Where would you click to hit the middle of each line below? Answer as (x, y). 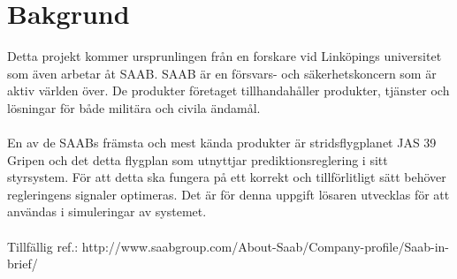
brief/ (23, 264)
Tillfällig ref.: (43, 246)
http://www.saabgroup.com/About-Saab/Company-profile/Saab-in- (266, 246)
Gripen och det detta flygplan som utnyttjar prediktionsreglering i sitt (198, 159)
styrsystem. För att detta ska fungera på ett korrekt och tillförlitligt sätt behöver (227, 177)
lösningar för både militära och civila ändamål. (134, 107)
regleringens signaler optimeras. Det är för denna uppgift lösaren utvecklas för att (228, 194)
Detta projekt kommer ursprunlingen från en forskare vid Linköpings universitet (225, 56)
